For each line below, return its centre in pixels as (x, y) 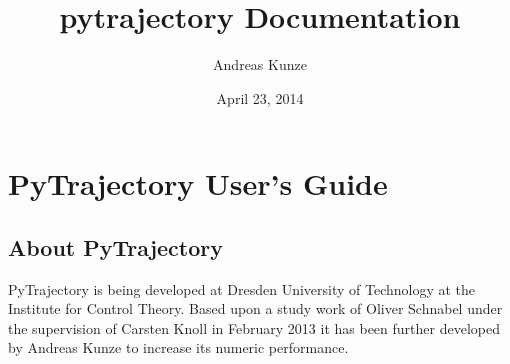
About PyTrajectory (115, 246)
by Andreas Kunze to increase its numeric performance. (178, 347)
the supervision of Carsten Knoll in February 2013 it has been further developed (254, 327)
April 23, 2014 (260, 97)
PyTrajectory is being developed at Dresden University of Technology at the (242, 288)
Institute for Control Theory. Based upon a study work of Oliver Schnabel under (255, 308)
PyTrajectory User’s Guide (198, 183)
